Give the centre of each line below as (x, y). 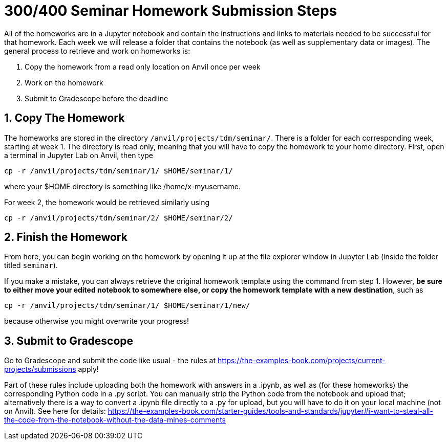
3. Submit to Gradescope (69, 341)
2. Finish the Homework (66, 237)
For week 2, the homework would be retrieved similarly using (107, 202)
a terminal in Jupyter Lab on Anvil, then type (79, 155)
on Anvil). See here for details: (55, 411)
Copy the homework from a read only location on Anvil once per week (143, 66)
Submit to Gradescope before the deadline (97, 98)
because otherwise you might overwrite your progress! (97, 321)
